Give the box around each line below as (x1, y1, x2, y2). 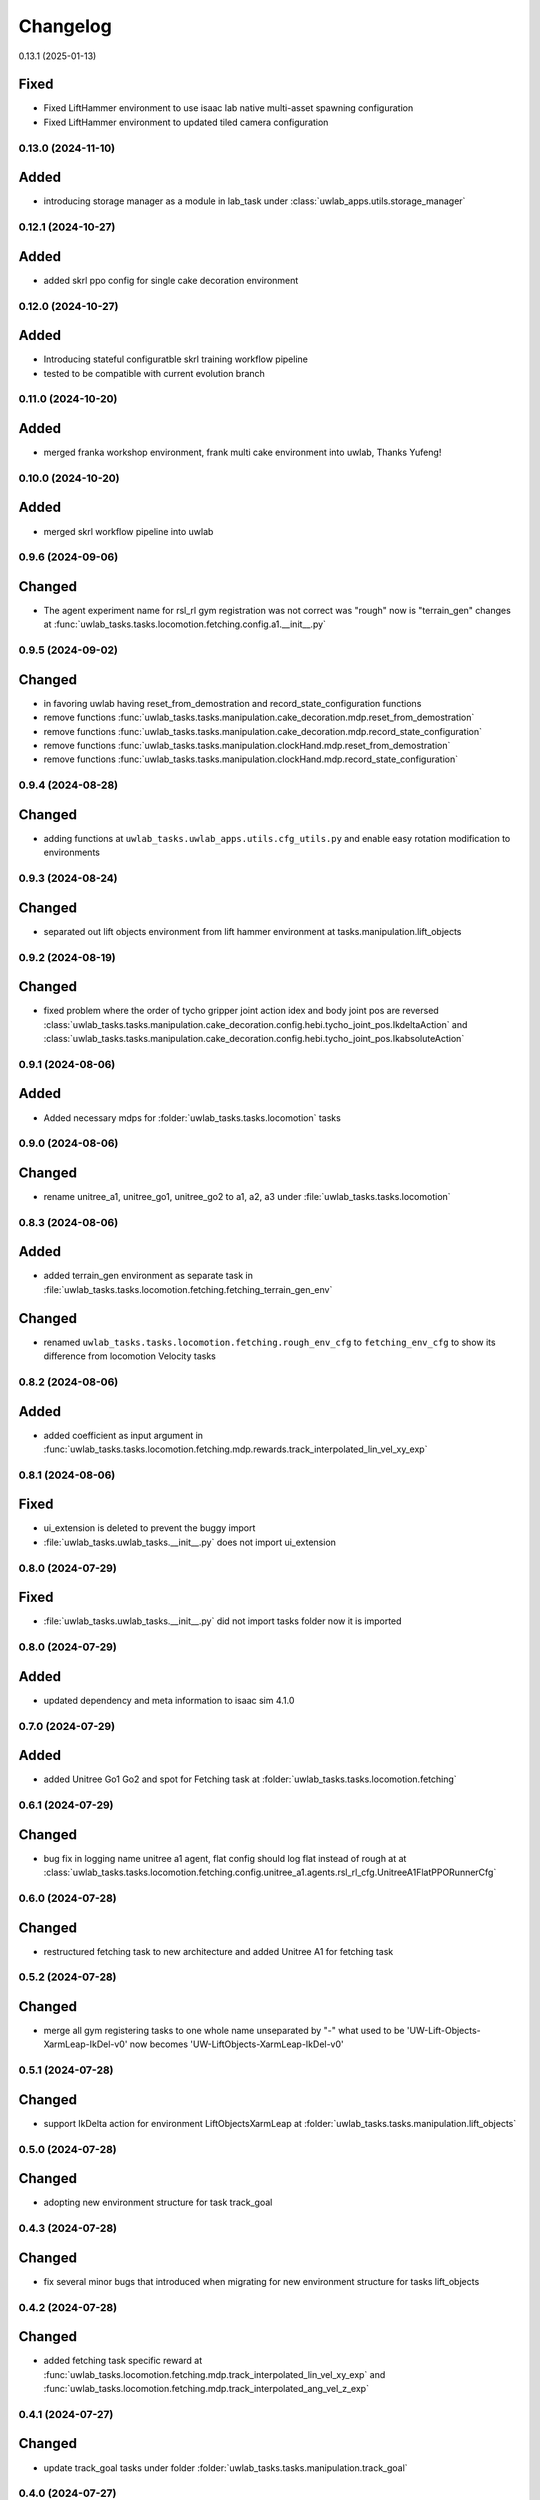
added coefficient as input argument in (43, 1429, 204, 1441)
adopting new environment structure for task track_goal (43, 2196, 273, 2209)
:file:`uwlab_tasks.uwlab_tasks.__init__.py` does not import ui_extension (43, 1536, 337, 1548)
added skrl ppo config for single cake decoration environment (43, 274, 299, 286)
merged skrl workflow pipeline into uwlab (43, 525, 214, 537)
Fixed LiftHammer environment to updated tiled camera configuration (43, 116, 329, 128)
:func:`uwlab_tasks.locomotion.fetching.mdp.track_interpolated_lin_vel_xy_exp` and (43, 2368, 386, 2380)
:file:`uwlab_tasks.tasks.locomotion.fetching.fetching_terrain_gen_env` (43, 1283, 333, 1295)
